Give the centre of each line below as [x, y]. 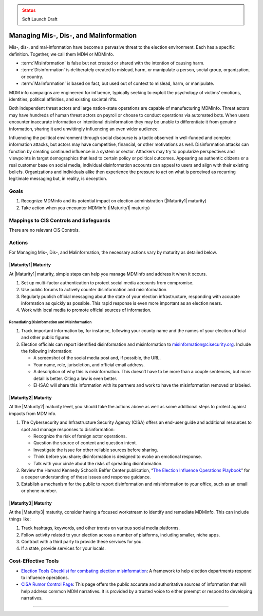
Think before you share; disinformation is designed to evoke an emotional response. [118, 457]
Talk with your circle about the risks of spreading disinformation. [98, 463]
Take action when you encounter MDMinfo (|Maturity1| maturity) [85, 208]
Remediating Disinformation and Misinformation [50, 322]
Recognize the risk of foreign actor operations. [80, 436]
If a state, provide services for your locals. [64, 548]
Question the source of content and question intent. [85, 443]
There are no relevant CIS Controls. [44, 230]
